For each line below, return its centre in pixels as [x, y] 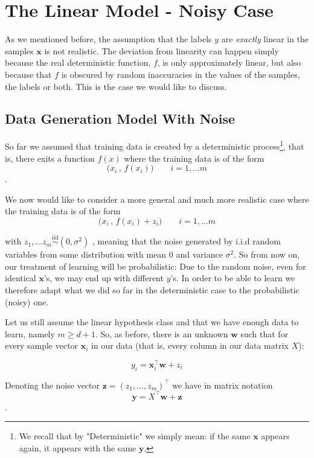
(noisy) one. [27, 301]
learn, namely [30, 333]
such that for [264, 333]
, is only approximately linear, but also [229, 62]
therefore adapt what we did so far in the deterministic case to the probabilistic [152, 289]
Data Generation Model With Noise [120, 119]
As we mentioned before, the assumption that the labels [108, 39]
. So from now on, [267, 254]
